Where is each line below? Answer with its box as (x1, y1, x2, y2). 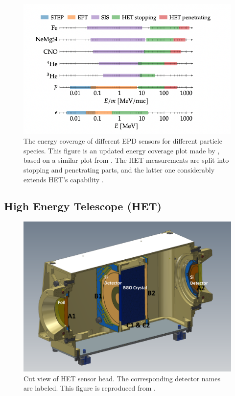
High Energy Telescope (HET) (4, 198, 162, 213)
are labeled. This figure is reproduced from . (23, 383, 156, 393)
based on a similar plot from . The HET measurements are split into (23, 155, 229, 165)
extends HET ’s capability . (23, 174, 104, 184)
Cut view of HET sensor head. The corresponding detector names (23, 373, 220, 383)
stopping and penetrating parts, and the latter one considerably (23, 164, 215, 174)
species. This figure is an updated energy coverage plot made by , (23, 145, 220, 155)
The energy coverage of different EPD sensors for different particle (23, 136, 222, 146)
